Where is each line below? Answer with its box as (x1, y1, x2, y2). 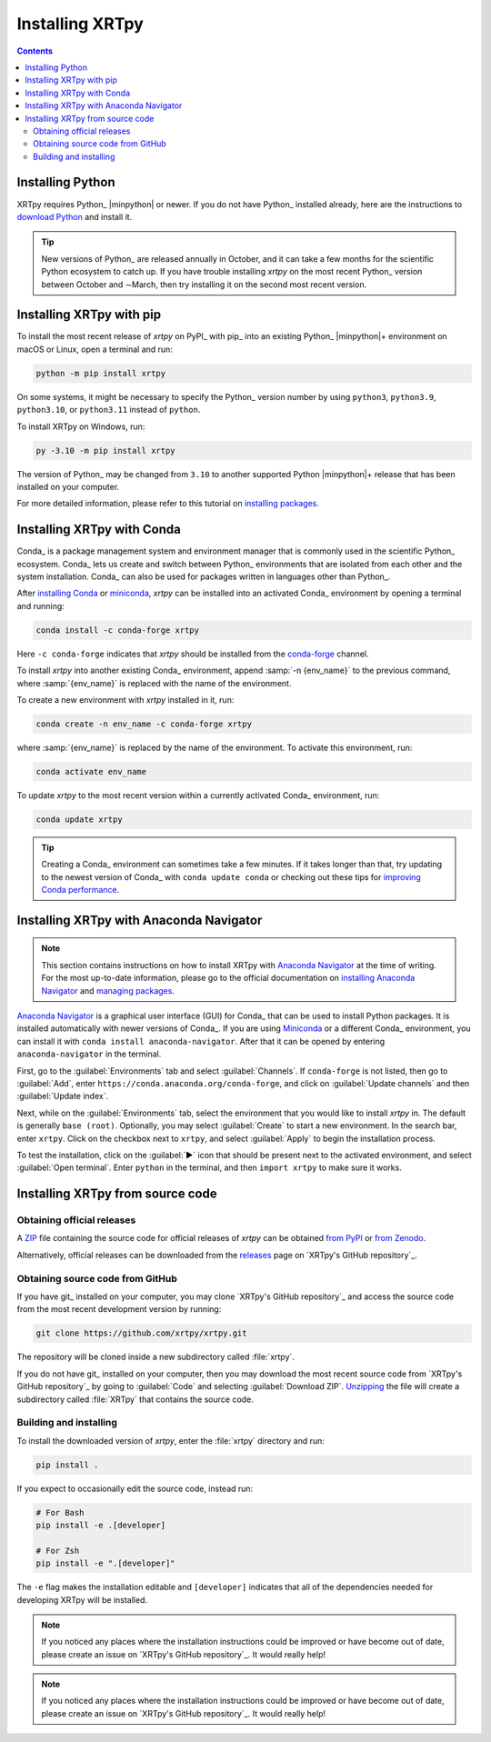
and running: (16, 600, 65, 611)
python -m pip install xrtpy (35, 368, 166, 378)
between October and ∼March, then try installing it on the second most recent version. (41, 278, 367, 290)
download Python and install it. (16, 211, 133, 222)
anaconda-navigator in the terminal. (16, 1048, 162, 1059)
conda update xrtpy (35, 814, 123, 825)
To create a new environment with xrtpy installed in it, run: (16, 694, 235, 705)
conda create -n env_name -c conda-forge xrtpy (35, 718, 252, 729)
